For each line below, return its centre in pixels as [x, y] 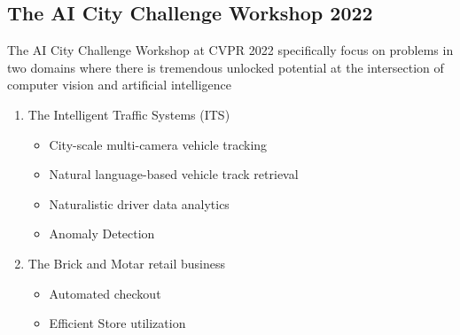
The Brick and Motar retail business [127, 263]
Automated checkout [105, 293]
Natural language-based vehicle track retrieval [174, 174]
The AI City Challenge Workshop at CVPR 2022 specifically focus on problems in [230, 50]
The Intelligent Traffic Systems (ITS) [129, 114]
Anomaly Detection [102, 234]
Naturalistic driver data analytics [139, 203]
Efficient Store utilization [117, 323]
